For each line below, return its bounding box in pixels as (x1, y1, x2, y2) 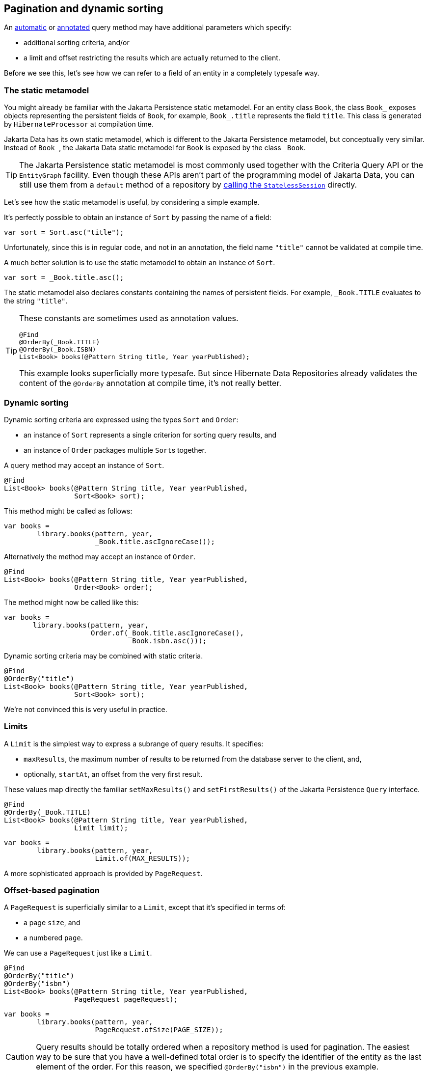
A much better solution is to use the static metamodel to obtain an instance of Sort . (4, 258, 275, 267)
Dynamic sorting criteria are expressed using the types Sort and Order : (4, 415, 239, 424)
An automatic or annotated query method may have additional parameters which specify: (4, 23, 292, 32)
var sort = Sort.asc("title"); (4, 228, 124, 237)
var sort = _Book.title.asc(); (4, 274, 124, 282)
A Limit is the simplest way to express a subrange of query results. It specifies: (4, 739, 264, 748)
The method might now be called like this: (4, 598, 139, 606)
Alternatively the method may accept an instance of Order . (4, 552, 196, 561)
